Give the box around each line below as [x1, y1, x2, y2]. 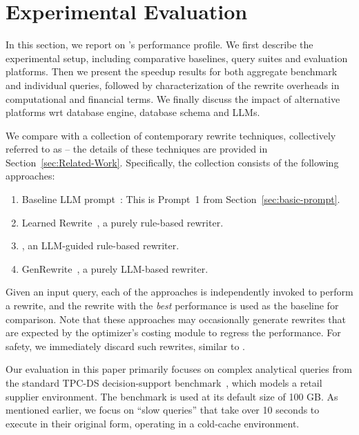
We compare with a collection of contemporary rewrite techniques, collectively [6, 128, 336, 142]
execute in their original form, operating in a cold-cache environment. [6, 416, 300, 430]
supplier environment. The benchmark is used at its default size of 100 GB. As [6, 389, 338, 403]
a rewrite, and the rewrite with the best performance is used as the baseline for [6, 298, 339, 313]
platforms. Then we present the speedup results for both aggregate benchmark [6, 64, 338, 79]
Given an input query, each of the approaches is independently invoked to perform [6, 284, 353, 299]
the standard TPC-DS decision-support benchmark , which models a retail [6, 376, 322, 389]
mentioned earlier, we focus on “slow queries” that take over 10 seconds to [6, 403, 320, 417]
